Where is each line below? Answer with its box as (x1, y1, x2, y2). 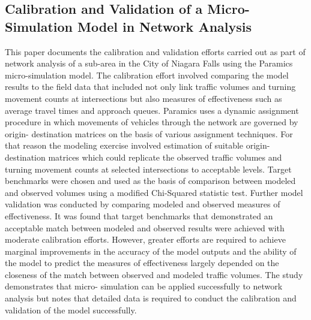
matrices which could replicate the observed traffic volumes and (48, 150, 282, 163)
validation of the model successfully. (5, 303, 137, 316)
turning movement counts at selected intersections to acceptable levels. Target (5, 162, 292, 175)
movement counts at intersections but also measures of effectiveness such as (5, 92, 282, 104)
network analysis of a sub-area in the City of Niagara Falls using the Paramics (5, 57, 293, 70)
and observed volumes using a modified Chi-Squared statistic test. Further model (5, 186, 303, 198)
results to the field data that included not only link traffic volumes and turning (5, 80, 296, 93)
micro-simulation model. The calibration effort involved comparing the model (5, 68, 289, 81)
